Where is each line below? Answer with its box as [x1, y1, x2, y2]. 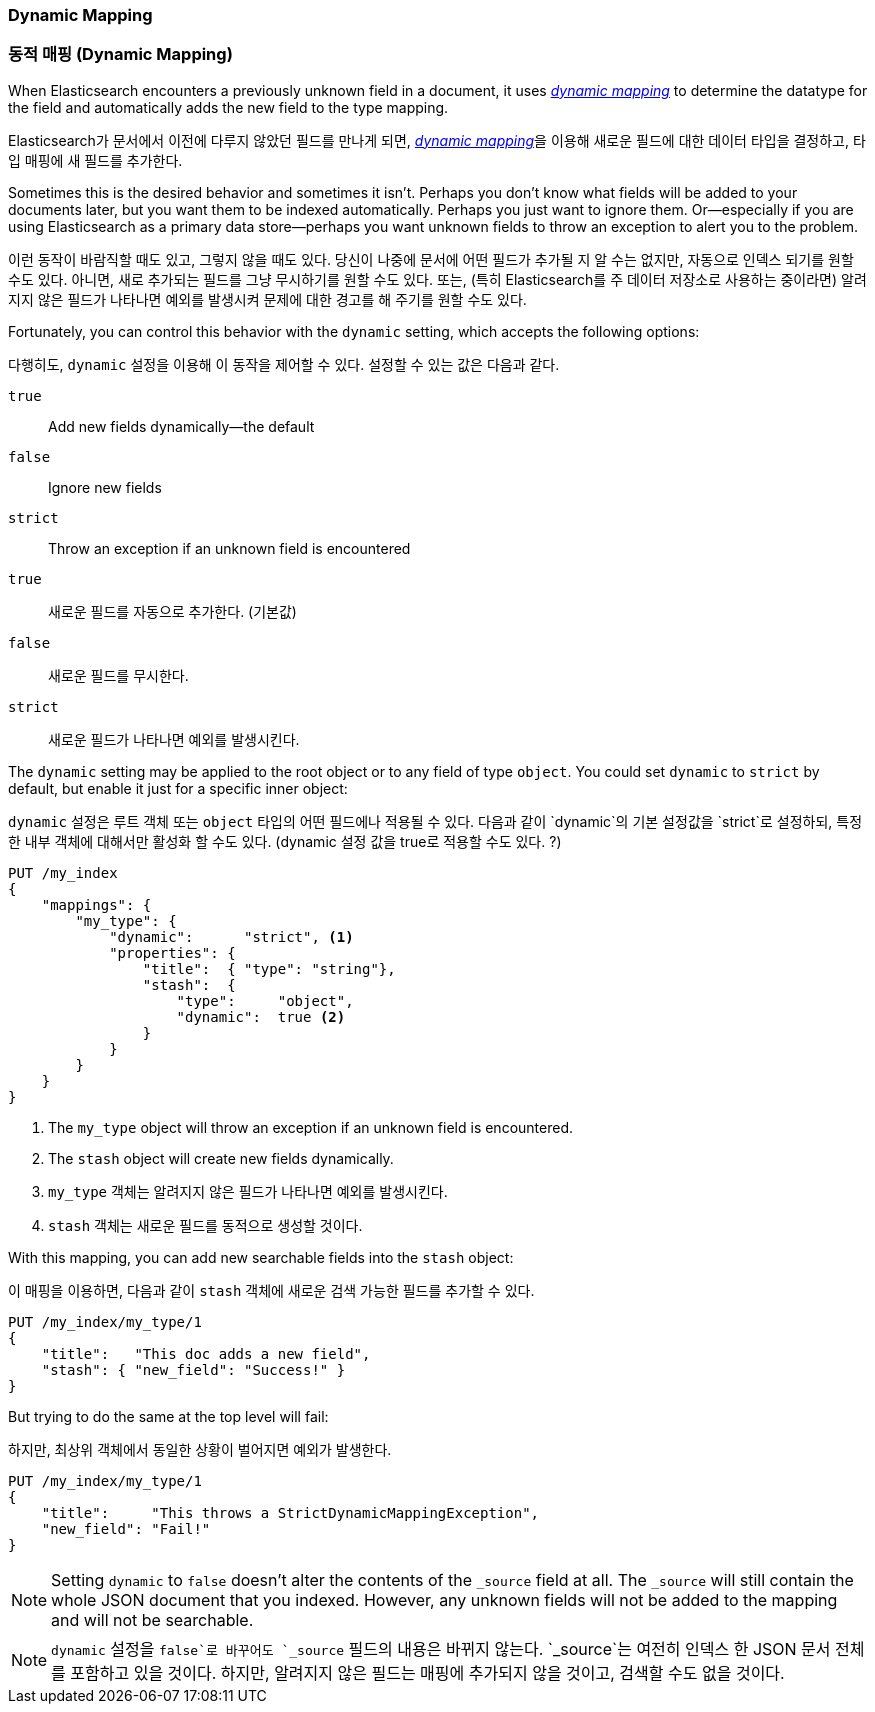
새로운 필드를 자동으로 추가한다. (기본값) [48, 602, 297, 620]
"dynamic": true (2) [176, 1008, 346, 1025]
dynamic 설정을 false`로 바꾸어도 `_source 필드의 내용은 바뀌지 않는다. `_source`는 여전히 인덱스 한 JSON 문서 [51, 1638, 831, 1659]
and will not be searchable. [51, 1609, 254, 1630]
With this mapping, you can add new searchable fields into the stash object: [8, 1248, 514, 1266]
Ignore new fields [48, 478, 162, 496]
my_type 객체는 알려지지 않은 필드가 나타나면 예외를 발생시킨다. [48, 1182, 448, 1200]
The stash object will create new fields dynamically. [48, 1149, 394, 1167]
